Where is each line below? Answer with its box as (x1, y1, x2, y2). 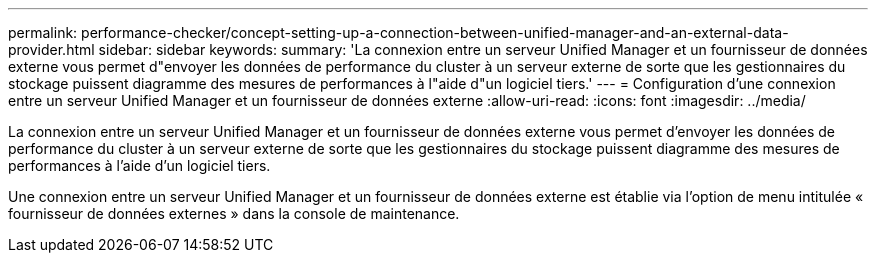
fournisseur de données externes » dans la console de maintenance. (8, 205, 460, 222)
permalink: (8, 24, 78, 41)
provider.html (8, 41, 95, 58)
